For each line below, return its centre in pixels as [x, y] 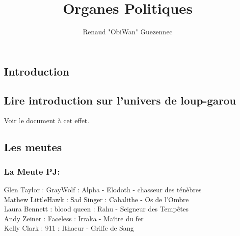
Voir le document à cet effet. [47, 120]
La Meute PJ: [32, 171]
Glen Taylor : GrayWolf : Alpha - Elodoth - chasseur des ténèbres [103, 189]
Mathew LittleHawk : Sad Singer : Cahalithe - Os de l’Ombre [96, 199]
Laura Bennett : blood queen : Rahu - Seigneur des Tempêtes [96, 209]
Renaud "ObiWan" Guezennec [128, 32]
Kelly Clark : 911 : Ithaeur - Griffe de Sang [69, 228]
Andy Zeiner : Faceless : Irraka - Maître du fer [74, 218]
